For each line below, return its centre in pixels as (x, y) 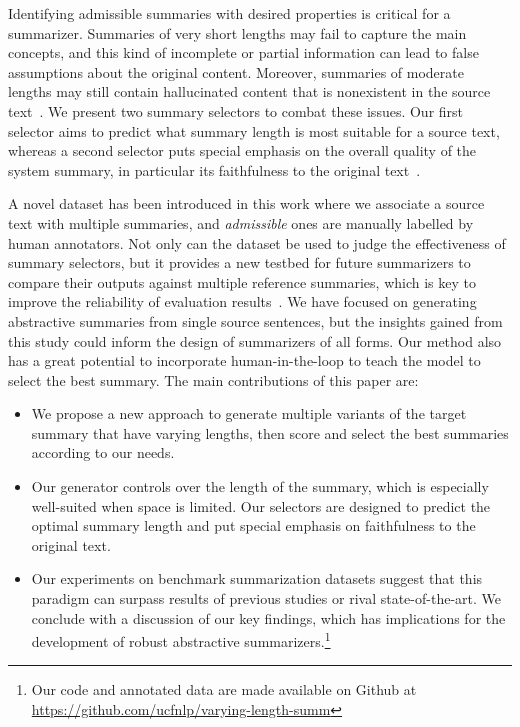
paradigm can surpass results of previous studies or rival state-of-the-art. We (266, 598)
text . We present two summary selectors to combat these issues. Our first (236, 110)
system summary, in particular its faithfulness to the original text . (214, 169)
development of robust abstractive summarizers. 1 (181, 639)
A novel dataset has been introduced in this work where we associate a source (246, 203)
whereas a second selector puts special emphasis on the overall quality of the (242, 150)
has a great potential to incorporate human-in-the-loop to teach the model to (244, 360)
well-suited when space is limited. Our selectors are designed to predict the (261, 505)
